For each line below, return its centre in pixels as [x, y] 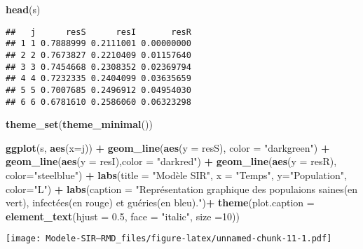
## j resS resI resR [98, 32]
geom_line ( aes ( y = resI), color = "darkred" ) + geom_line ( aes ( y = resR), [171, 161]
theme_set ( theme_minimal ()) [79, 124]
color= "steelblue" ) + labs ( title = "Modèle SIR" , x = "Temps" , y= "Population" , [176, 175]
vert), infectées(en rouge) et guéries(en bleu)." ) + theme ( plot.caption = [160, 202]
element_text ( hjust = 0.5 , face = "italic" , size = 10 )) [123, 216]
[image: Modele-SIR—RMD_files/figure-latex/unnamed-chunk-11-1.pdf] [169, 239]
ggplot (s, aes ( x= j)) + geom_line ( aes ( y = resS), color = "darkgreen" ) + [168, 147]
